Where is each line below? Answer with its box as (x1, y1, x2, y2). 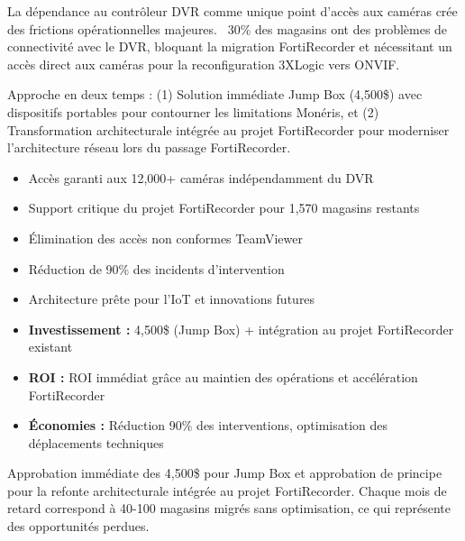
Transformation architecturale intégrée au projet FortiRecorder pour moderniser (7, 120, 450, 139)
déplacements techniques (28, 433, 164, 452)
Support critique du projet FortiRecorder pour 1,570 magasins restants (28, 198, 420, 217)
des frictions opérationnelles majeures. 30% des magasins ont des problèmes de (7, 19, 448, 38)
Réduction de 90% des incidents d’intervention (28, 259, 285, 278)
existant (28, 337, 73, 356)
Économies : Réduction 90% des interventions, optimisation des (28, 416, 388, 435)
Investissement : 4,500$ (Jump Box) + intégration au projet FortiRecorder (28, 319, 454, 338)
